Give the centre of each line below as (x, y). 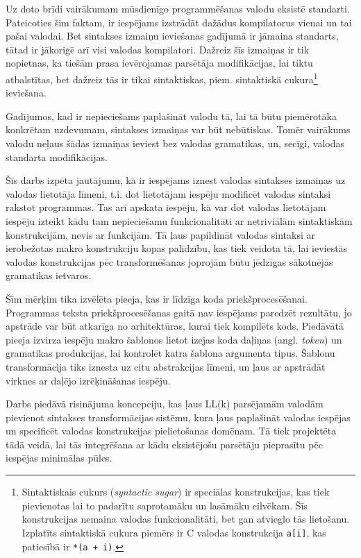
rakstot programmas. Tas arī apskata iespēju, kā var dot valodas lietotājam (166, 207)
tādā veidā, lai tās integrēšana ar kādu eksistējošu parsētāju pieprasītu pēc (164, 444)
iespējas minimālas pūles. (59, 458)
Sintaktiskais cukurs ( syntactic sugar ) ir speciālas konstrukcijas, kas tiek (176, 492)
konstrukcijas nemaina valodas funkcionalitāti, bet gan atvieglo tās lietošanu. (186, 519)
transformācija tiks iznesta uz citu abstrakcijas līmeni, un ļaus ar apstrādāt (166, 366)
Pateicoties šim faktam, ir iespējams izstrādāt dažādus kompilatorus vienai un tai (179, 22)
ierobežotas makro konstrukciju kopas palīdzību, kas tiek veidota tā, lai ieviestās (177, 248)
